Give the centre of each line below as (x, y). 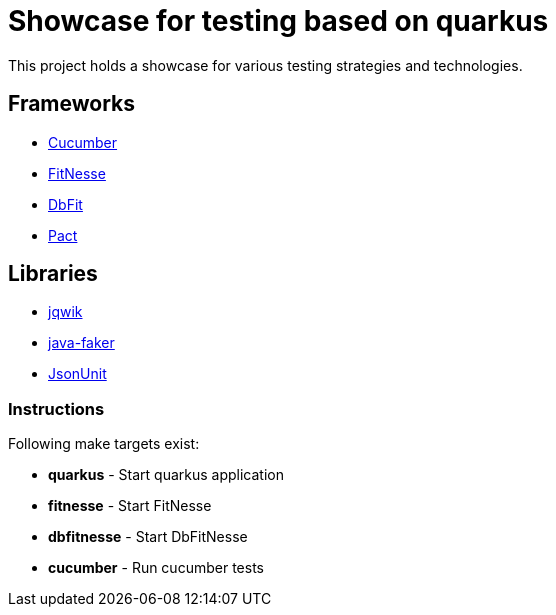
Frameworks (72, 104)
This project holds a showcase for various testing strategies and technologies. (265, 65)
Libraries (53, 274)
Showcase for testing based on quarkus (278, 21)
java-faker (81, 343)
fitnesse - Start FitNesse (130, 506)
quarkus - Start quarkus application (166, 475)
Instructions (56, 408)
